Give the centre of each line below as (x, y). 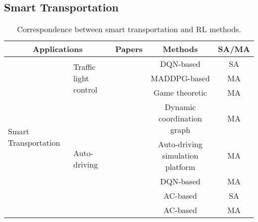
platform (180, 167)
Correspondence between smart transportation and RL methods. (129, 29)
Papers (129, 49)
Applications (58, 49)
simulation (180, 156)
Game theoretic (180, 93)
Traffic (84, 67)
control (85, 90)
